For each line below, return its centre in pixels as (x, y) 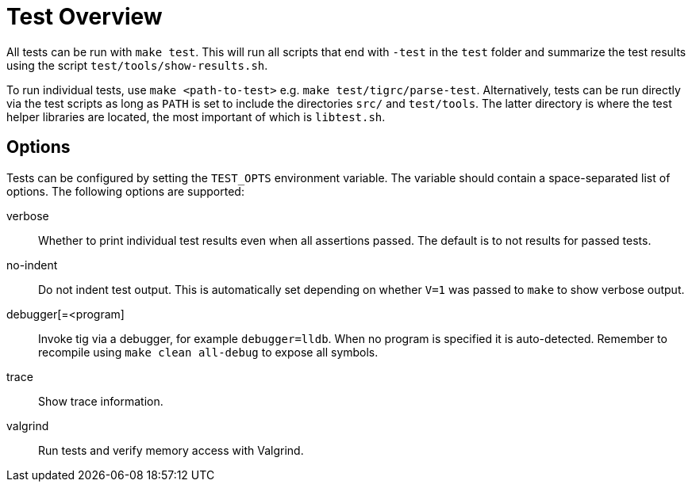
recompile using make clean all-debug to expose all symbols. (208, 352)
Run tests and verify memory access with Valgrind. (171, 450)
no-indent (32, 265)
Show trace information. (101, 401)
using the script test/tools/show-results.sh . (137, 65)
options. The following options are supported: (125, 191)
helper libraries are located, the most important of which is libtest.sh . (196, 116)
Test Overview (85, 17)
